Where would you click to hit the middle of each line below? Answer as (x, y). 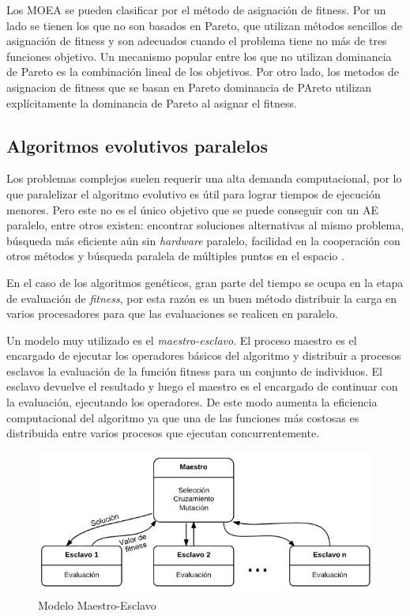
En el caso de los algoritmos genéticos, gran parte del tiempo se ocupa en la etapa (205, 282)
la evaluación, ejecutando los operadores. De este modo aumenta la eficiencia (192, 402)
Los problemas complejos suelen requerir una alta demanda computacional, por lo (204, 178)
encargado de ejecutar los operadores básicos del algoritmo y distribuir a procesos (204, 355)
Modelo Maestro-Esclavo (97, 605)
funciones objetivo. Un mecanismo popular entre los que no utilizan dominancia (199, 56)
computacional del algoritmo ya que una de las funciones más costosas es (183, 417)
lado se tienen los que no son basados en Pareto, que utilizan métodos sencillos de (204, 25)
